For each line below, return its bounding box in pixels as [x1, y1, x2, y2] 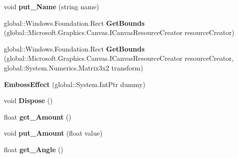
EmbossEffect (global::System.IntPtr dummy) [4, 79, 146, 89]
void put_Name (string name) [4, 1, 99, 11]
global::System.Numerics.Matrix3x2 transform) [4, 62, 143, 72]
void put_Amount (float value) [4, 128, 102, 138]
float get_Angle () [4, 144, 64, 154]
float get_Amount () [4, 111, 71, 122]
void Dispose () [4, 95, 53, 105]
